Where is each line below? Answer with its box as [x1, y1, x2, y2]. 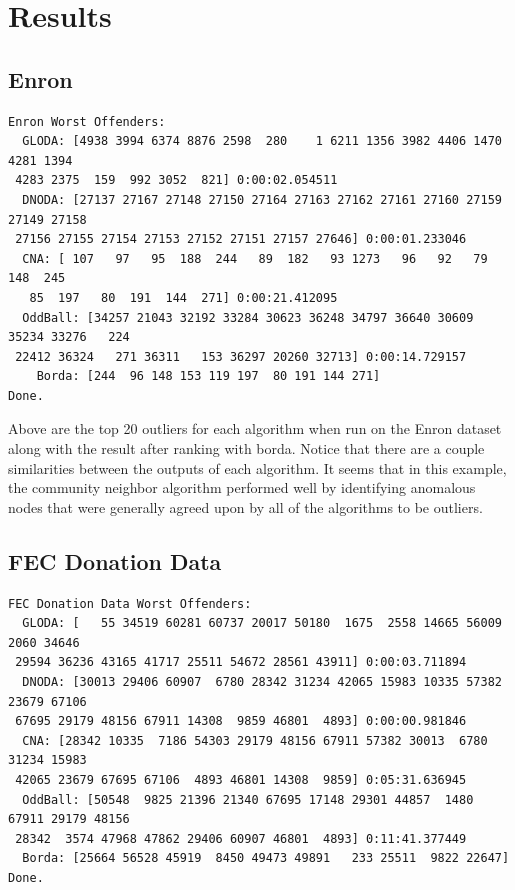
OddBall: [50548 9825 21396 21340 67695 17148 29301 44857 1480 [22, 792, 474, 807]
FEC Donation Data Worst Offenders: [8, 596, 252, 611]
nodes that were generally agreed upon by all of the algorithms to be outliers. [8, 496, 483, 517]
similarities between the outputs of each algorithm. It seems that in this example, [8, 457, 507, 478]
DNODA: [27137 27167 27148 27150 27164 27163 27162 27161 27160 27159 [22, 192, 502, 207]
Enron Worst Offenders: [8, 114, 166, 129]
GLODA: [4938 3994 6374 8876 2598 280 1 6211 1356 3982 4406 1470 [22, 134, 502, 149]
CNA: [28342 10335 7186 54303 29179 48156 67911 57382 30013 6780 [22, 733, 488, 748]
